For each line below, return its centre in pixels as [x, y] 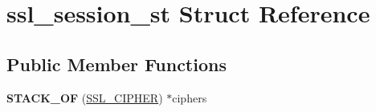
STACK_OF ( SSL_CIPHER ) [85, 97]
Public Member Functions [116, 64]
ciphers [190, 97]
